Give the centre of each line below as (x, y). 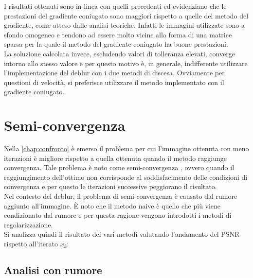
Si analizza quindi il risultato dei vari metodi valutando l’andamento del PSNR (122, 234)
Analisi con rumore (53, 269)
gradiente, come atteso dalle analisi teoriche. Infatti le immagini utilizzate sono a (124, 25)
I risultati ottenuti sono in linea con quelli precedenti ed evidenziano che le (115, 6)
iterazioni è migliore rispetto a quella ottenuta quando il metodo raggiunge (115, 158)
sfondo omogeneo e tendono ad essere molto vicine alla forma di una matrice (118, 34)
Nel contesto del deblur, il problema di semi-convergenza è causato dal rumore (121, 196)
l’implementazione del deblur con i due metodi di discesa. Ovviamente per (114, 73)
